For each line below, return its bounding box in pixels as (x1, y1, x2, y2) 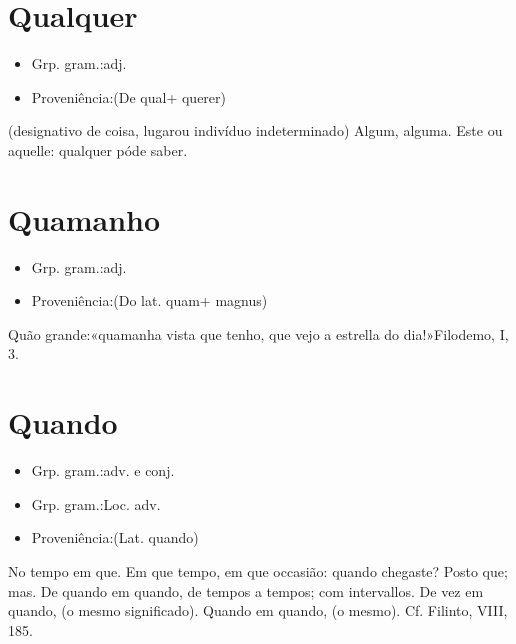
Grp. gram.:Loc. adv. (31, 493, 161, 514)
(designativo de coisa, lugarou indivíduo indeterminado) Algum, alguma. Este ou (8, 120, 503, 141)
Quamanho (8, 198, 161, 239)
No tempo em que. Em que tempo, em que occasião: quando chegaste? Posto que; (8, 560, 508, 581)
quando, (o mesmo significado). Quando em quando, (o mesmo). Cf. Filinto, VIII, (8, 600, 508, 621)
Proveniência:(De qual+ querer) (31, 86, 226, 107)
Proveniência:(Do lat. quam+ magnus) (31, 290, 268, 311)
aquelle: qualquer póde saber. (8, 139, 188, 160)
